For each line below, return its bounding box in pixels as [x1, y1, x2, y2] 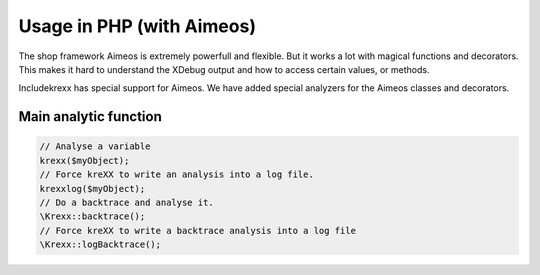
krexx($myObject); [39, 155, 130, 166]
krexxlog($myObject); [39, 183, 146, 194]
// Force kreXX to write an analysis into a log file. [39, 169, 314, 180]
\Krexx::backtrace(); [39, 211, 146, 222]
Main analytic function [18, 108, 162, 125]
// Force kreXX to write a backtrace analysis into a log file [39, 225, 357, 236]
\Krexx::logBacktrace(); [39, 239, 162, 250]
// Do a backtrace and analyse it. [39, 196, 214, 208]
